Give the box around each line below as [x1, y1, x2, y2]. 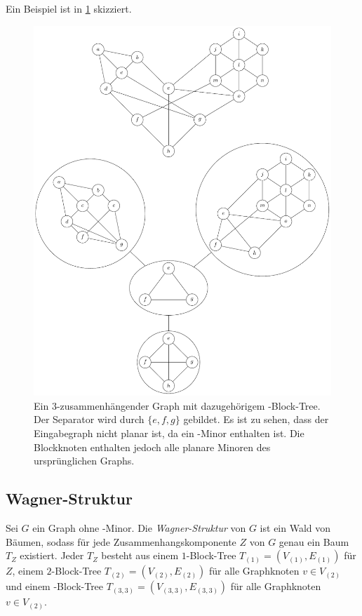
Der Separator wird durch [34, 412, 145, 427]
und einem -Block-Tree [6, 579, 104, 594]
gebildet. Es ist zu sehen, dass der [183, 412, 329, 427]
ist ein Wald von [260, 520, 331, 535]
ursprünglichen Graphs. [34, 453, 135, 468]
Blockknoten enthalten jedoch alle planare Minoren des [34, 439, 271, 454]
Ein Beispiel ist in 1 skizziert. [6, 1, 132, 15]
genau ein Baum [279, 534, 349, 549]
